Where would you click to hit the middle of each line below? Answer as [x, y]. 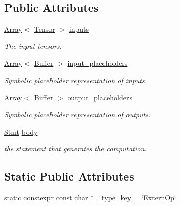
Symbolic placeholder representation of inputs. [76, 80]
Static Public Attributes [69, 176]
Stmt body [21, 131]
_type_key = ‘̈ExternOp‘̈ [136, 198]
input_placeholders [98, 63]
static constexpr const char [46, 198]
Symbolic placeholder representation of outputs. [78, 114]
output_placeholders [100, 97]
